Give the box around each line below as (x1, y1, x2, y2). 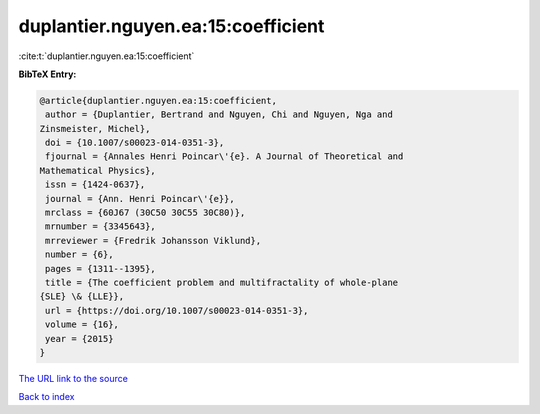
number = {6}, (45, 249, 114, 260)
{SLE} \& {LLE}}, (39, 291, 125, 302)
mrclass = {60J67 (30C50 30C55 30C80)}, (45, 207, 246, 219)
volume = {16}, (45, 319, 120, 330)
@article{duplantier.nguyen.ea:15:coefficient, (39, 95, 277, 106)
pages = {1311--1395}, (45, 263, 157, 274)
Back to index (18, 391, 75, 403)
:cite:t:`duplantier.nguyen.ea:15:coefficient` (18, 50, 195, 62)
